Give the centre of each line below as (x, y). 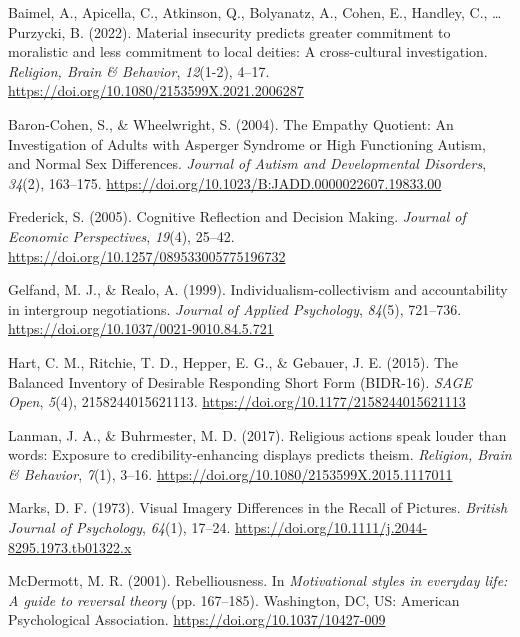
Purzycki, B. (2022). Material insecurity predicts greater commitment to (229, 31)
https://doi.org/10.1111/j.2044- (331, 527)
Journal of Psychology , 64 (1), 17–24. (119, 527)
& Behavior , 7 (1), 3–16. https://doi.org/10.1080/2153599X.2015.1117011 (230, 473)
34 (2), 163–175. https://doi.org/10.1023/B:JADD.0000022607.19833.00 (225, 182)
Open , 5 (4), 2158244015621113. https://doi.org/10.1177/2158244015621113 (237, 401)
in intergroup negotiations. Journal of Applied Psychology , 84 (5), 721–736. (235, 308)
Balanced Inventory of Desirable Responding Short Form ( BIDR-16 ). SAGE (240, 381)
